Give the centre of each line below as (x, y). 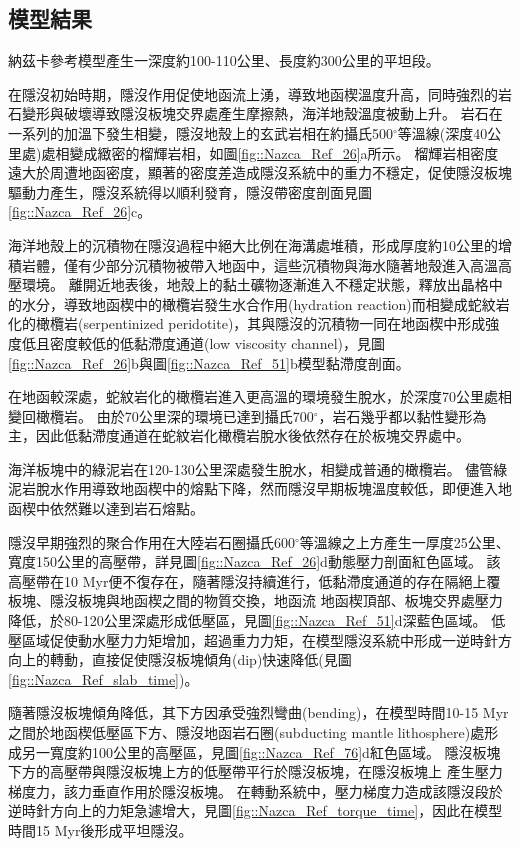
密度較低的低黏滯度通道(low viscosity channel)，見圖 (217, 342)
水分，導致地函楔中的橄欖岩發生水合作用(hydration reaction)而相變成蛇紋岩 (265, 303)
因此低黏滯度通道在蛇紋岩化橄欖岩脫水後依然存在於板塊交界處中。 (252, 435)
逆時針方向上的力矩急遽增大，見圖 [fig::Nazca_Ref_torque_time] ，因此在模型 (255, 810)
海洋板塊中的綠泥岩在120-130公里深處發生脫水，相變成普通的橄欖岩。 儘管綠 (258, 468)
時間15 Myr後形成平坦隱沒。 (100, 829)
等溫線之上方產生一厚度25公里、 (404, 541)
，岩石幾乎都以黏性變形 (395, 415)
